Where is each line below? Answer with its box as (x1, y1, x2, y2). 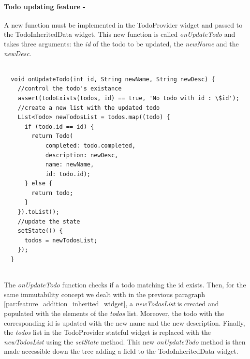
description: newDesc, (45, 151, 118, 159)
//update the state (17, 218, 80, 225)
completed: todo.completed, (45, 142, 136, 149)
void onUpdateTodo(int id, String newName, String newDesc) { (11, 75, 215, 83)
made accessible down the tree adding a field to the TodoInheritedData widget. (4, 346, 238, 356)
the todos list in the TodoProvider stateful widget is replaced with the (4, 327, 211, 337)
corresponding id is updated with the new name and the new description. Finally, (4, 317, 245, 328)
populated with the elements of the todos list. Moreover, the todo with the (4, 308, 224, 318)
